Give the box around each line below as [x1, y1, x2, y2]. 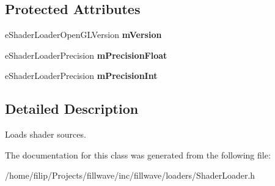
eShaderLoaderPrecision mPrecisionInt [5, 69, 158, 82]
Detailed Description [5, 99, 139, 118]
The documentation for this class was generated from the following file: [5, 148, 271, 161]
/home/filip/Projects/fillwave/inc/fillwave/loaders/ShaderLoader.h [5, 169, 255, 182]
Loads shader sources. [5, 128, 86, 141]
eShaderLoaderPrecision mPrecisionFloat [5, 48, 167, 61]
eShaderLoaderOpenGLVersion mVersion [5, 28, 162, 41]
